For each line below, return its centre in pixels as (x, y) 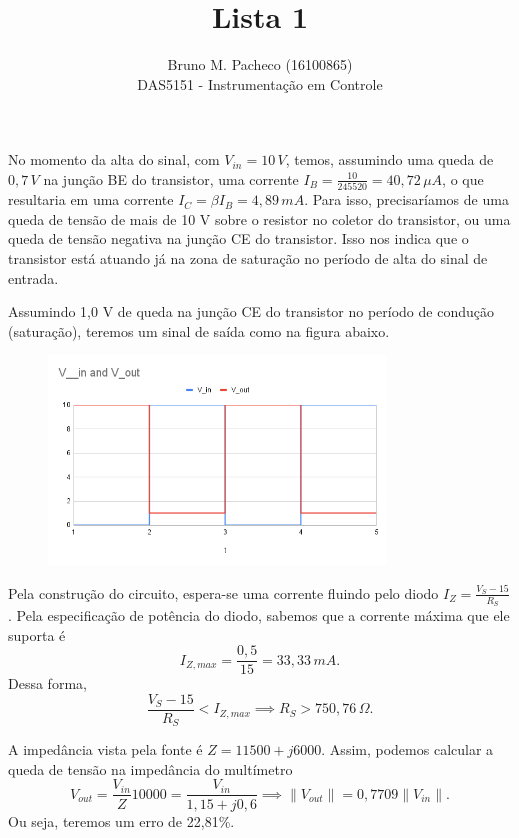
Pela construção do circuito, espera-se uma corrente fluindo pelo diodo (223, 592)
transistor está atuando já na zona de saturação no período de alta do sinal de (248, 258)
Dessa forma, (47, 683)
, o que (463, 178)
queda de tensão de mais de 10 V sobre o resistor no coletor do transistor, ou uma (259, 218)
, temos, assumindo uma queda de (389, 159)
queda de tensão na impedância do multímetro (150, 768)
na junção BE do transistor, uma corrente (171, 178)
